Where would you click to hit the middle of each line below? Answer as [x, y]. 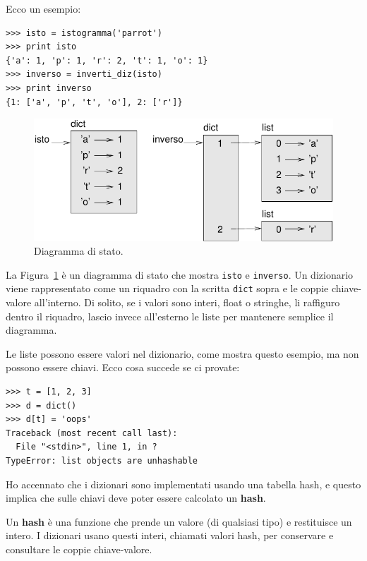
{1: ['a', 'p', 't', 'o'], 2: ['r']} [94, 102]
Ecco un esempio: [43, 8]
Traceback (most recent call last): [92, 433]
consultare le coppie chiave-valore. [79, 549]
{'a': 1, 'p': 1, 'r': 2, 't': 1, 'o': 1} [107, 60]
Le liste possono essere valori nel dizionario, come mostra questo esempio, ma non [182, 353]
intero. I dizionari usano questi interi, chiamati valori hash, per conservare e [170, 535]
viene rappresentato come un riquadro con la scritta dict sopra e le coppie [167, 288]
